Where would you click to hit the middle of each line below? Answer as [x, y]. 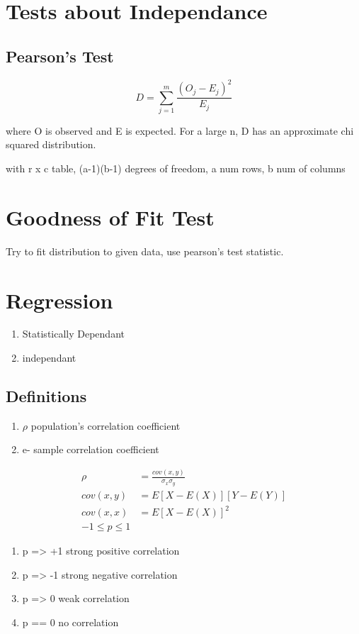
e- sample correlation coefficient [91, 449]
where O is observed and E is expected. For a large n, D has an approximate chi [180, 130]
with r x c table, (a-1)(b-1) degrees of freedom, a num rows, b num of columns [176, 168]
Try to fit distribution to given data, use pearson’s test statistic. [145, 251]
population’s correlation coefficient [106, 425]
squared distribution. [51, 144]
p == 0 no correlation [70, 622]
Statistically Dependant [73, 334]
